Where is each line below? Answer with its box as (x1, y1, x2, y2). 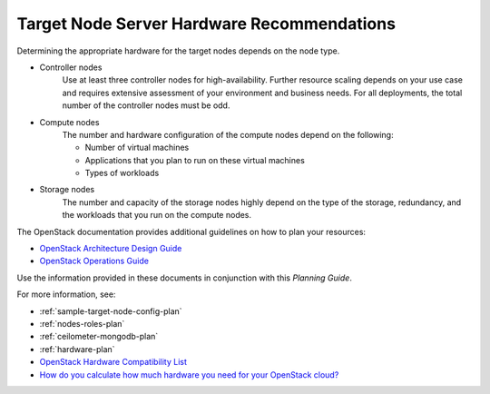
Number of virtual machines (84, 142, 190, 153)
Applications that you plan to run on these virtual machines (84, 154, 306, 165)
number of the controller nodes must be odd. (62, 100, 230, 111)
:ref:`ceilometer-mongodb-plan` (39, 331, 159, 342)
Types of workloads (84, 168, 160, 179)
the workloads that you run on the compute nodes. (62, 210, 252, 221)
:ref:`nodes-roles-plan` (39, 318, 125, 329)
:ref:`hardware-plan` (39, 343, 115, 354)
